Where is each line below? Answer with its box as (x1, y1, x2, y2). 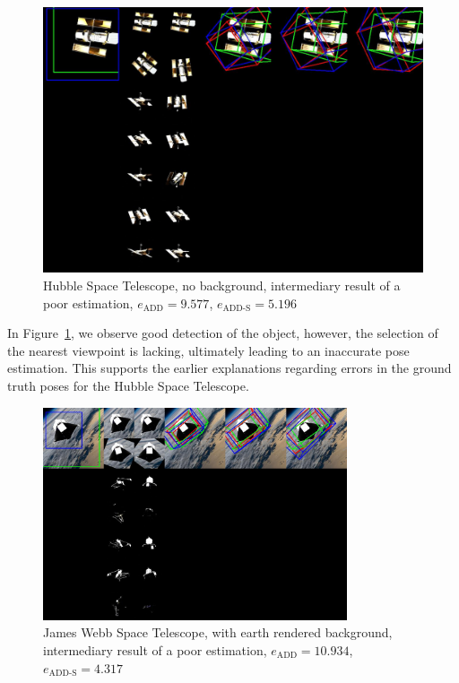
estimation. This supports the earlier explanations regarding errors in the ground (7, 359, 452, 377)
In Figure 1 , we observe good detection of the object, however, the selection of (7, 324, 438, 342)
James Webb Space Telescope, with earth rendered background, (43, 623, 393, 642)
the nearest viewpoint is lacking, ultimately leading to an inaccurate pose (7, 341, 410, 359)
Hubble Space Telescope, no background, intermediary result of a (43, 276, 401, 295)
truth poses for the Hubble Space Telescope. (7, 376, 249, 395)
